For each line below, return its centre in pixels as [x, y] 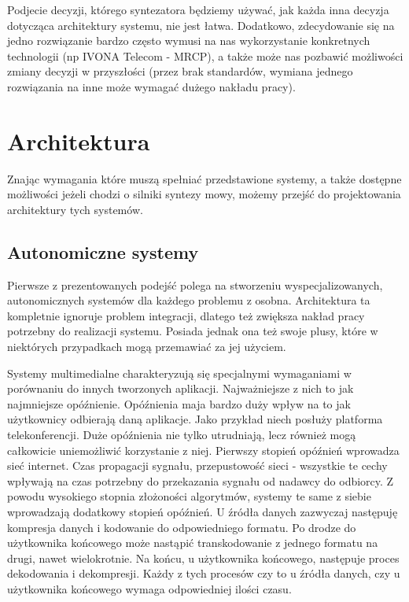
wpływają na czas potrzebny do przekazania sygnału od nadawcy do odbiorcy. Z [201, 480]
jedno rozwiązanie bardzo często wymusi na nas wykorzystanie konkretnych [189, 41]
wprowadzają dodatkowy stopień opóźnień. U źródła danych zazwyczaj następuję [203, 511]
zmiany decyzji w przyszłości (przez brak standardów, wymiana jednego [180, 71]
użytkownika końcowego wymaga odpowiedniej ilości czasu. [149, 588]
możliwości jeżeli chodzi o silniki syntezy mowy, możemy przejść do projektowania [204, 194]
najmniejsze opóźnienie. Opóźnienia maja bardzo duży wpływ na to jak [179, 403]
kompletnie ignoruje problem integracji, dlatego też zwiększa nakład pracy [186, 315]
